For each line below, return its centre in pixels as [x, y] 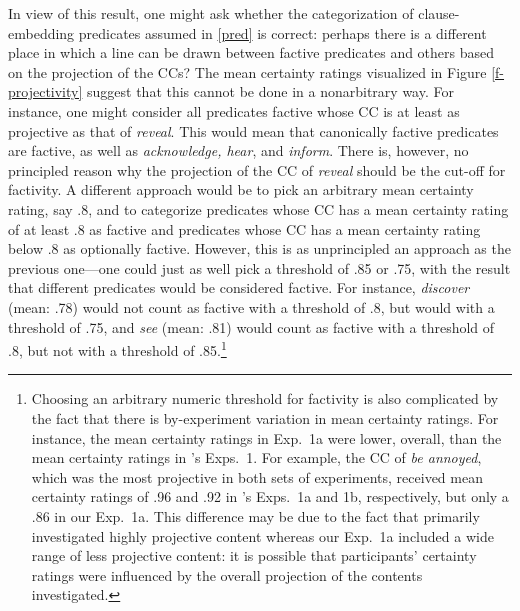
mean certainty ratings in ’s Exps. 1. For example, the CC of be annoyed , [256, 457]
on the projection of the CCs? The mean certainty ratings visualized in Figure [247, 71]
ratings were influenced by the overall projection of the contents [227, 574]
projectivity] [45, 91]
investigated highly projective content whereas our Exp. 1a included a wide [262, 535]
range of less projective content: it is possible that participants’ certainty [254, 555]
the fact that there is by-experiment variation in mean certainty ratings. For [265, 417]
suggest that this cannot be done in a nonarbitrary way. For [270, 91]
